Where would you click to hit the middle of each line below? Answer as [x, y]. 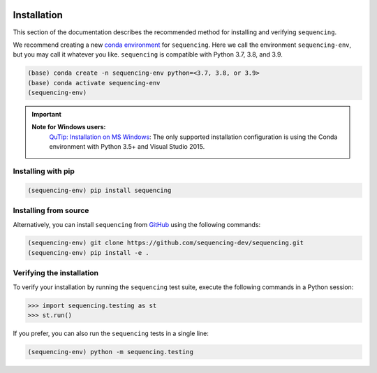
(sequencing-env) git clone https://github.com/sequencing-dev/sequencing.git [165, 243]
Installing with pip [44, 171]
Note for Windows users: [69, 127]
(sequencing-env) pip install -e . [88, 253]
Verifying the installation [56, 273]
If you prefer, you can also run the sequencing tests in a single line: [111, 333]
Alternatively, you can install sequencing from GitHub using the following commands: [137, 224]
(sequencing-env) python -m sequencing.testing [110, 352]
